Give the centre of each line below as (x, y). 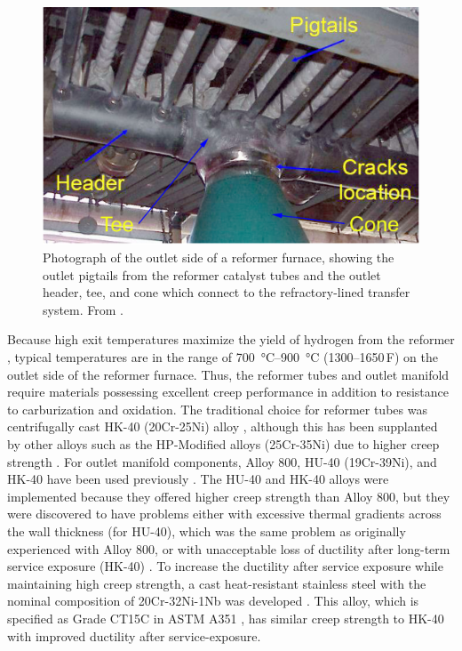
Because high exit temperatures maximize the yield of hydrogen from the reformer (231, 339)
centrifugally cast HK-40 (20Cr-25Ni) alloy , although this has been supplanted (223, 426)
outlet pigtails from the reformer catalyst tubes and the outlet (212, 274)
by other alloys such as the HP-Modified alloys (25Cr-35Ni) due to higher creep (223, 444)
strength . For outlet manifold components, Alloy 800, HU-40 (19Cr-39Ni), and (222, 461)
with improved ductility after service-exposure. (134, 635)
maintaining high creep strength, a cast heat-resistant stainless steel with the (217, 583)
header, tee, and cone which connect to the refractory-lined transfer (227, 292)
